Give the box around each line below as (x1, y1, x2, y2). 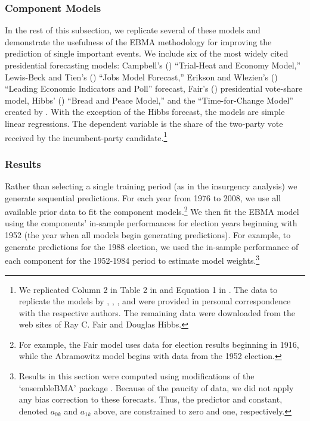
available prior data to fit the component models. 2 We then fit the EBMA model (5, 204, 299, 217)
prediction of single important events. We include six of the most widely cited (5, 47, 289, 60)
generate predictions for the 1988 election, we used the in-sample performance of (5, 240, 299, 252)
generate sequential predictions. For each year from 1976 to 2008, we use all (5, 191, 281, 204)
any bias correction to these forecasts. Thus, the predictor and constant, (18, 393, 283, 406)
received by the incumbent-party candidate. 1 (5, 129, 168, 144)
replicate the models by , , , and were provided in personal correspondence (18, 295, 291, 307)
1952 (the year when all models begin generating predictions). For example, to (5, 229, 291, 241)
